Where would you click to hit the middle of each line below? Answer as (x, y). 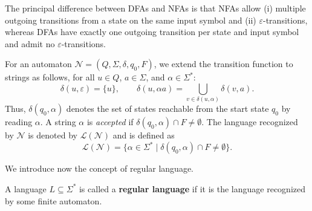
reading (19, 122)
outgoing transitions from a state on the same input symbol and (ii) (131, 20)
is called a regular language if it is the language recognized (192, 188)
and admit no (30, 43)
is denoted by (53, 135)
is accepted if (110, 122)
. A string (58, 122)
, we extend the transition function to (223, 64)
